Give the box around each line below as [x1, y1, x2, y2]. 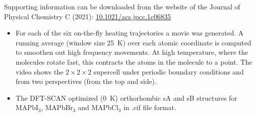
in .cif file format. [123, 102, 177, 113]
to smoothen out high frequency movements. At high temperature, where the [15, 47, 249, 57]
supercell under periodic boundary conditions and [93, 66, 244, 77]
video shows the [15, 66, 64, 77]
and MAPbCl [78, 102, 119, 113]
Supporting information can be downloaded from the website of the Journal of [4, 1, 240, 11]
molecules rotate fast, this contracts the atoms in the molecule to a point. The [15, 56, 253, 67]
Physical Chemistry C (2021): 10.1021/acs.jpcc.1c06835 [4, 11, 171, 21]
